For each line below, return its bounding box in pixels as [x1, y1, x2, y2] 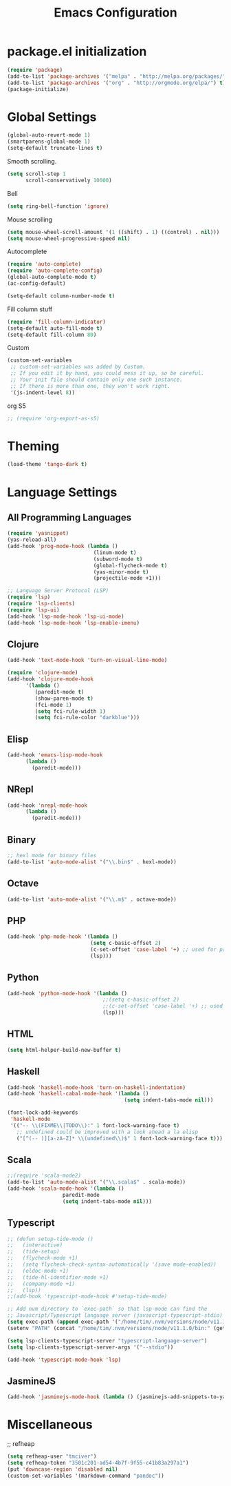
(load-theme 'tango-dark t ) [7, 461, 88, 468]
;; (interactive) [7, 1242, 63, 1249]
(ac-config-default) [7, 280, 67, 287]
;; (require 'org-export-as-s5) [7, 415, 100, 422]
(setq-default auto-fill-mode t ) [7, 324, 103, 332]
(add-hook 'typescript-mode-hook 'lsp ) [7, 1356, 122, 1363]
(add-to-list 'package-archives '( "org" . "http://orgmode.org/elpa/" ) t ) [7, 79, 226, 86]
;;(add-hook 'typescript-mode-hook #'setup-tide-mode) [7, 1293, 168, 1300]
